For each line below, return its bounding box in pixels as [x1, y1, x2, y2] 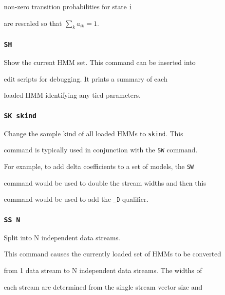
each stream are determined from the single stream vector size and [4, 281, 203, 292]
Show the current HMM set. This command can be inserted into [4, 57, 196, 67]
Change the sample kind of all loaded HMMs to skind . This [4, 128, 183, 138]
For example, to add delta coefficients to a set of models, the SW [4, 161, 194, 171]
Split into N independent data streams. [4, 232, 120, 242]
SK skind [4, 111, 37, 120]
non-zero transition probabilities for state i [4, 1, 132, 11]
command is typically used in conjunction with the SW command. [4, 145, 198, 155]
